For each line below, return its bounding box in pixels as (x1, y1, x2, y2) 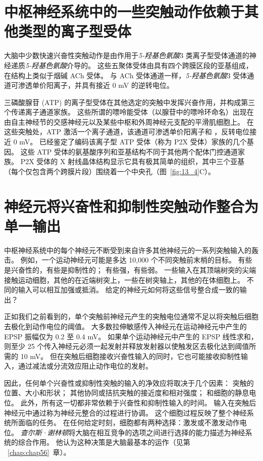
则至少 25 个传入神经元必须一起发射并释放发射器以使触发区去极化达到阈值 (4, 341, 249, 351)
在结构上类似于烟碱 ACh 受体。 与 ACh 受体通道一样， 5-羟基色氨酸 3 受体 (4, 70, 247, 80)
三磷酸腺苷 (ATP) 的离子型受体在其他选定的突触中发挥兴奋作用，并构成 (4, 96, 241, 107)
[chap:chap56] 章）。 (8, 447, 71, 457)
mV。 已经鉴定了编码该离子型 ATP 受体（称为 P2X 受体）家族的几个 (19, 136, 247, 147)
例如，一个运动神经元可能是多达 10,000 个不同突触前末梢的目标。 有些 (20, 254, 252, 265)
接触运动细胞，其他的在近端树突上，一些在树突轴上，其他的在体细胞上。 (4, 274, 244, 285)
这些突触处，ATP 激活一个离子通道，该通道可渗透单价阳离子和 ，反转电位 (4, 126, 250, 137)
